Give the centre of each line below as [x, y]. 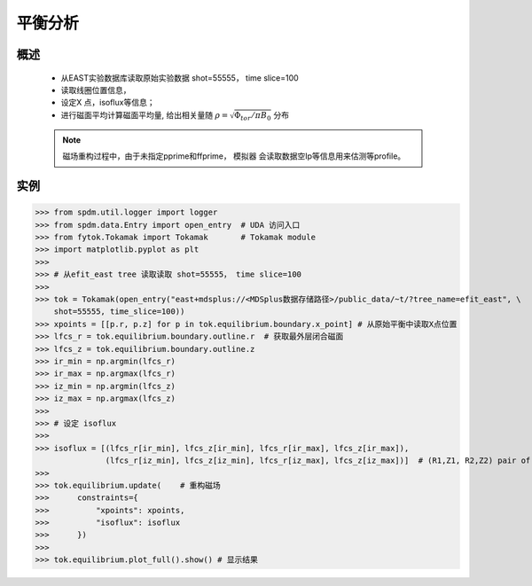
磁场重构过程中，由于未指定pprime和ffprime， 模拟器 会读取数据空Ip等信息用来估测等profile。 [234, 156]
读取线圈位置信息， [96, 90]
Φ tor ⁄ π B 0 [252, 117]
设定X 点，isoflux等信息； [108, 103]
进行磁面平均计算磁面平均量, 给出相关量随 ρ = [145, 114]
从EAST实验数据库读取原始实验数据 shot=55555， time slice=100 [180, 78]
